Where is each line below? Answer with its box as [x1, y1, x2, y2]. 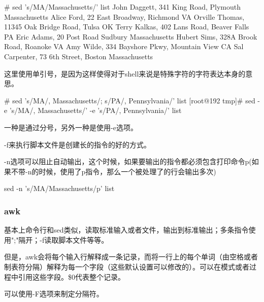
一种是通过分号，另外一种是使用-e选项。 [4, 122, 138, 132]
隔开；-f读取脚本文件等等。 [18, 234, 109, 245]
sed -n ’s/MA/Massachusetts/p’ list [4, 183, 115, 194]
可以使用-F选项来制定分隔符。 [4, 288, 104, 299]
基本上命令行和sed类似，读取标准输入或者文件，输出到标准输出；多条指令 [4, 224, 249, 235]
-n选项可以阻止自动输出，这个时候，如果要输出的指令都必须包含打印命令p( [4, 156, 252, 167]
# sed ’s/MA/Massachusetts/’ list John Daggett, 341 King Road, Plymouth [4, 2, 241, 12]
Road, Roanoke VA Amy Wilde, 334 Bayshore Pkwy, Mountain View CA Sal [4, 41, 244, 52]
